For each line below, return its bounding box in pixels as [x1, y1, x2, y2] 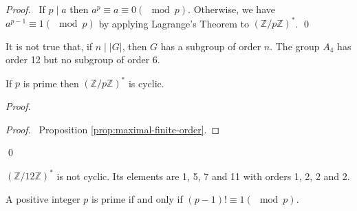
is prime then [23, 76, 79, 90]
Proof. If [6, 2, 45, 16]
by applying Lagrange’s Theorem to [98, 16, 249, 30]
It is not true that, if [6, 38, 93, 53]
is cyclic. [128, 76, 164, 90]
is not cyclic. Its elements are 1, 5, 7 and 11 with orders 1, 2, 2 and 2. [56, 168, 350, 183]
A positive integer [6, 191, 80, 206]
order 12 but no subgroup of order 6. [6, 52, 160, 67]
